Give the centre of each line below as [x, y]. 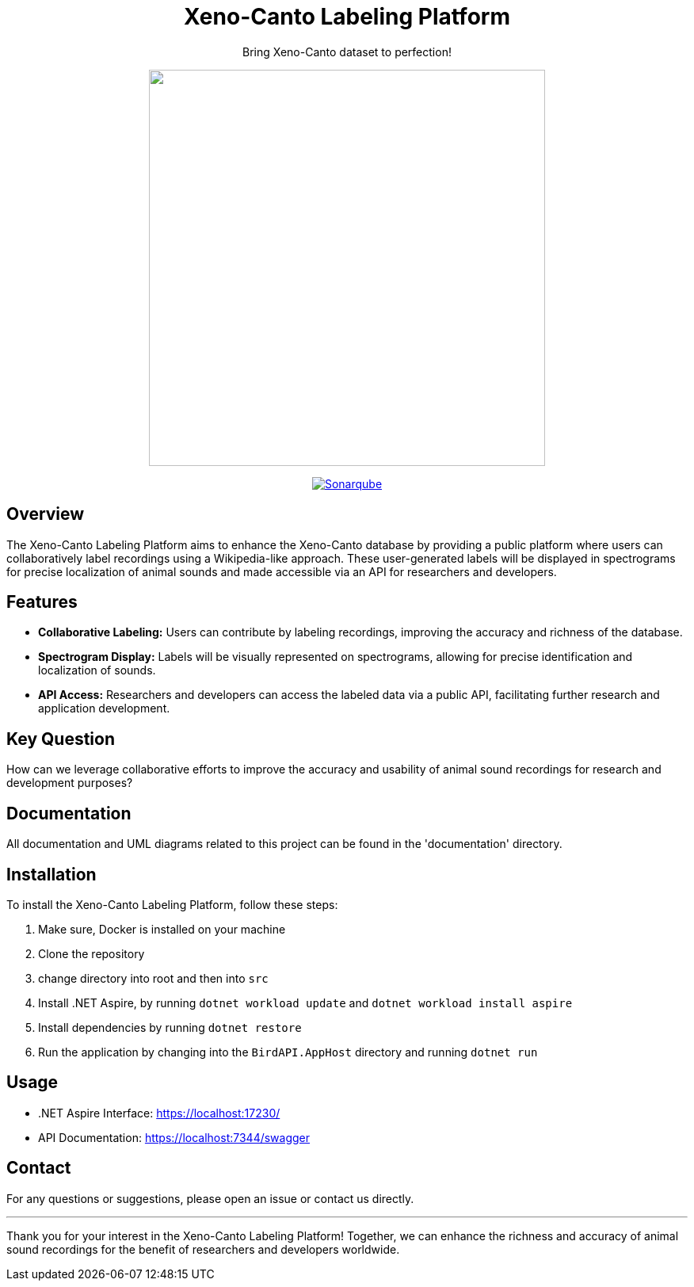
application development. [104, 708]
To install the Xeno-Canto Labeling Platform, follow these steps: [172, 904]
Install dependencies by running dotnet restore [170, 1027]
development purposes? [70, 783]
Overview [46, 514]
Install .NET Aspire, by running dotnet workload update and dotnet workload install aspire [305, 1002]
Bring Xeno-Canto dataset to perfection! [347, 52]
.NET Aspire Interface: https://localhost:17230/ [159, 1113]
